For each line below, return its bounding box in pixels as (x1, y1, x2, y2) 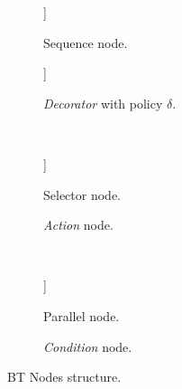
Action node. (43, 215, 114, 234)
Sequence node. (43, 33, 128, 52)
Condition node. (43, 337, 132, 356)
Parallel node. (43, 306, 120, 325)
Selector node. (43, 185, 121, 204)
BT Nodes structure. (7, 367, 122, 386)
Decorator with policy (43, 93, 163, 112)
